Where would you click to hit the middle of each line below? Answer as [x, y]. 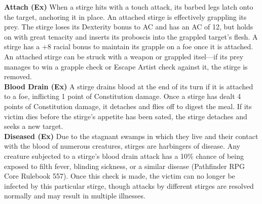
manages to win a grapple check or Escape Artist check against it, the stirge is [126, 66]
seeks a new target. [34, 126]
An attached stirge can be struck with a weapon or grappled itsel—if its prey [124, 56]
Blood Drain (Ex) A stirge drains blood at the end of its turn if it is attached [129, 86]
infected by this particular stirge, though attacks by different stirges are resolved [129, 185]
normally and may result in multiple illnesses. [75, 196]
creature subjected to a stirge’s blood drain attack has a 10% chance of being [124, 156]
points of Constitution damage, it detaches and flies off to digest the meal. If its [128, 106]
